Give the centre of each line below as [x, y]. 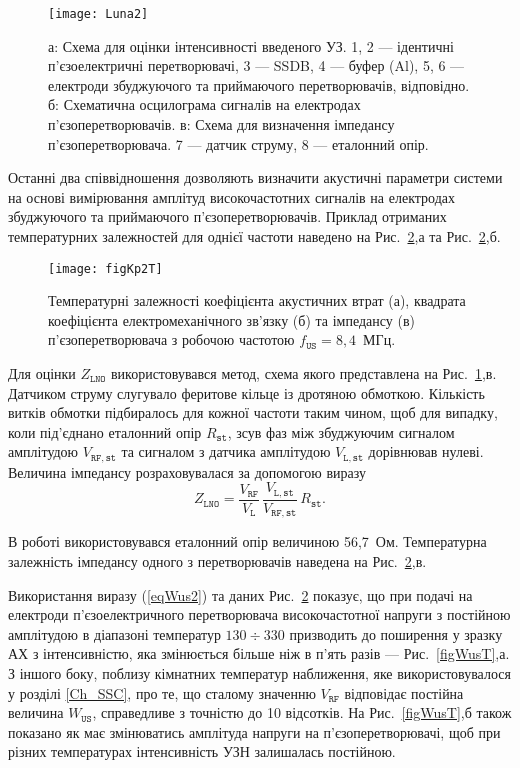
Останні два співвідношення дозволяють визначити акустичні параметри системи [255, 177]
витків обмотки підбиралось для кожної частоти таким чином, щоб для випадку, [253, 412]
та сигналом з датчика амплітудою [226, 451]
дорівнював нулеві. [426, 451]
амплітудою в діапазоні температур [114, 633]
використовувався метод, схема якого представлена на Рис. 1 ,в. [303, 373]
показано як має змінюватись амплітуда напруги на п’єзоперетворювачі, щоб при [254, 731]
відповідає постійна [404, 692]
